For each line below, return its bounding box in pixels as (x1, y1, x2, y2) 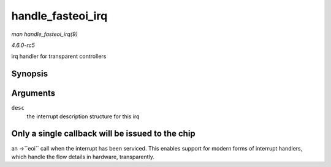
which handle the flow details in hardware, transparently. (11, 153, 154, 160)
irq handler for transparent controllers (11, 52, 107, 60)
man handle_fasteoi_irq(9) (11, 30, 78, 38)
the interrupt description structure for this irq (26, 113, 140, 120)
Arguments (11, 88, 56, 99)
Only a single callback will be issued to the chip (11, 129, 196, 139)
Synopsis (11, 69, 48, 79)
